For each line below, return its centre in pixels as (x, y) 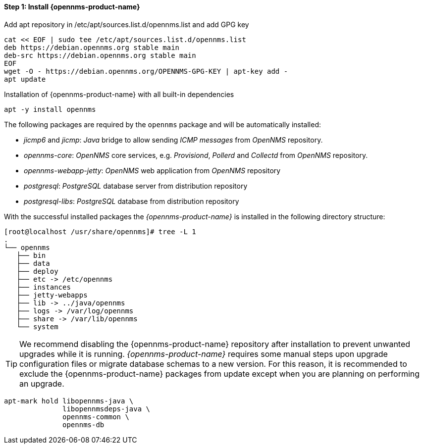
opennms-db (83, 424)
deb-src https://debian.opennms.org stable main (100, 55)
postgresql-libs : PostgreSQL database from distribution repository (132, 201)
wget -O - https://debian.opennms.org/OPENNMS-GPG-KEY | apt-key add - (146, 71)
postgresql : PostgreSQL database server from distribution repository (136, 186)
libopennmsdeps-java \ (106, 409)
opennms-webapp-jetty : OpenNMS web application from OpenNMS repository (152, 170)
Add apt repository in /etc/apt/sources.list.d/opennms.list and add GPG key (127, 24)
